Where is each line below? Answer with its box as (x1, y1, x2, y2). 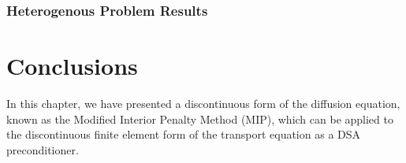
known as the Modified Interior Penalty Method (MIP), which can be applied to (6, 110, 393, 127)
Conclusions (6, 50, 138, 82)
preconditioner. (6, 141, 79, 157)
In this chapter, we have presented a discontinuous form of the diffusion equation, (6, 94, 400, 111)
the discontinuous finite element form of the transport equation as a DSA (6, 126, 361, 143)
